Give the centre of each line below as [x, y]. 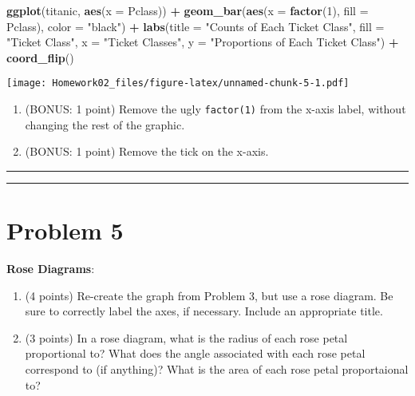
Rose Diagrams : [51, 268]
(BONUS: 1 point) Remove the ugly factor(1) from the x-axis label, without [215, 109]
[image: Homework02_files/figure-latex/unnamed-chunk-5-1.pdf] [178, 83]
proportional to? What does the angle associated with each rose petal [195, 353]
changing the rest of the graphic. [105, 124]
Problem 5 [65, 230]
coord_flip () [40, 57]
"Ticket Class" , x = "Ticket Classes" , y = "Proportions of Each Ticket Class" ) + [203, 42]
